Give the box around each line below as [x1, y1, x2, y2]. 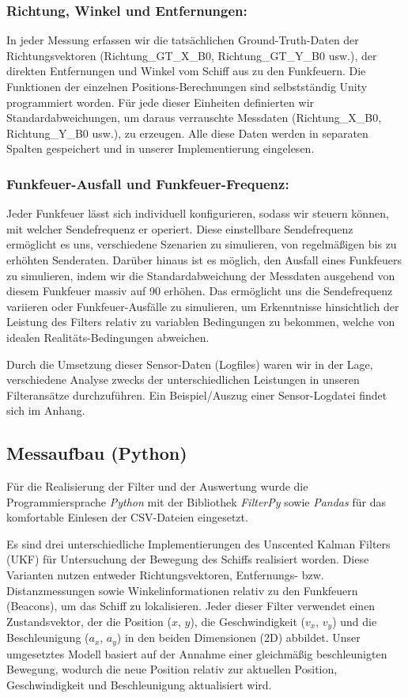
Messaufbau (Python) [6, 441, 187, 465]
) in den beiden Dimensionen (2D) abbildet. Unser [116, 629, 361, 646]
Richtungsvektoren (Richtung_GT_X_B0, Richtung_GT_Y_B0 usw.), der [6, 47, 377, 63]
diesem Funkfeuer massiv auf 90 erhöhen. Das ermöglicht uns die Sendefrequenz [6, 283, 393, 299]
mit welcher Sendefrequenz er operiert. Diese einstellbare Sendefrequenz [6, 220, 353, 237]
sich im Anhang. [6, 402, 85, 419]
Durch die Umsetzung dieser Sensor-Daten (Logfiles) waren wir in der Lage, [6, 355, 373, 372]
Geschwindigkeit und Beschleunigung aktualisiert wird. [6, 676, 272, 692]
